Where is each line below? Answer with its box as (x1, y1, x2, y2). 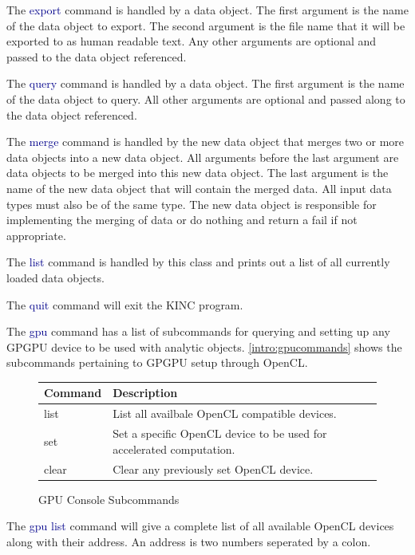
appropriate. (6, 226, 66, 243)
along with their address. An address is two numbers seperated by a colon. (6, 533, 371, 549)
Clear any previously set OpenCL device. (113, 460, 314, 477)
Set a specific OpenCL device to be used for (113, 425, 327, 442)
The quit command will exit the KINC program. (6, 296, 243, 313)
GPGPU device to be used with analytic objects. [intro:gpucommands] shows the (6, 338, 402, 355)
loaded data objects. (6, 269, 105, 285)
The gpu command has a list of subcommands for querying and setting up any (6, 323, 390, 340)
